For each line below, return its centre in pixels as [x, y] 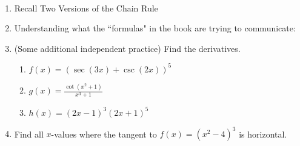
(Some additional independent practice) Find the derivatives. [127, 48]
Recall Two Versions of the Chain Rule [86, 8]
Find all [29, 134]
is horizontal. [263, 134]
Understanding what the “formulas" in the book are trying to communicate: [155, 28]
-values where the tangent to [104, 134]
